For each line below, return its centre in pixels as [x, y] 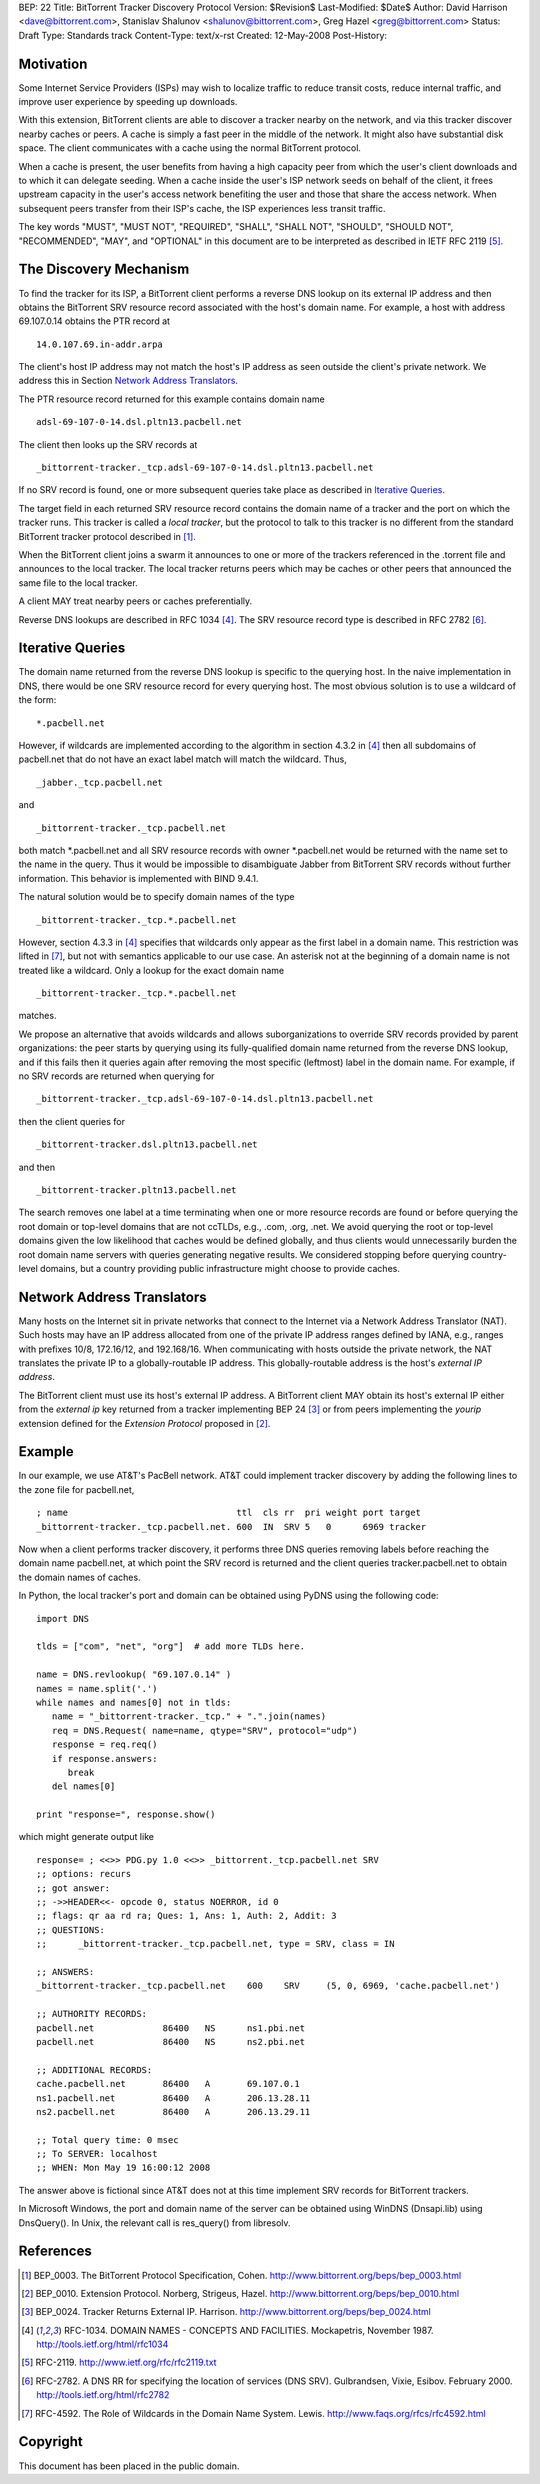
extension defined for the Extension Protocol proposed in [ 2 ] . [144, 1423]
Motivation [53, 63]
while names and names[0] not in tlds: [134, 1702]
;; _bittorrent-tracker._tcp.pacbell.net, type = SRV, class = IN [215, 1944]
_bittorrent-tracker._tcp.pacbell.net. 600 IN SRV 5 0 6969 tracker [231, 1526]
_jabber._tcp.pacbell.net [100, 782]
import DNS [63, 1618]
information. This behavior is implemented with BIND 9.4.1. [138, 878]
